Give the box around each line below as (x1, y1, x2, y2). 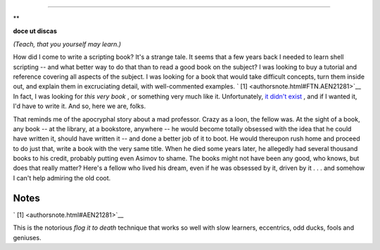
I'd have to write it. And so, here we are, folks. (13, 102, 146, 110)
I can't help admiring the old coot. (13, 173, 111, 182)
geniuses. (13, 233, 42, 242)
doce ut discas (13, 27, 58, 35)
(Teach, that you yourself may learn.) (13, 39, 122, 48)
